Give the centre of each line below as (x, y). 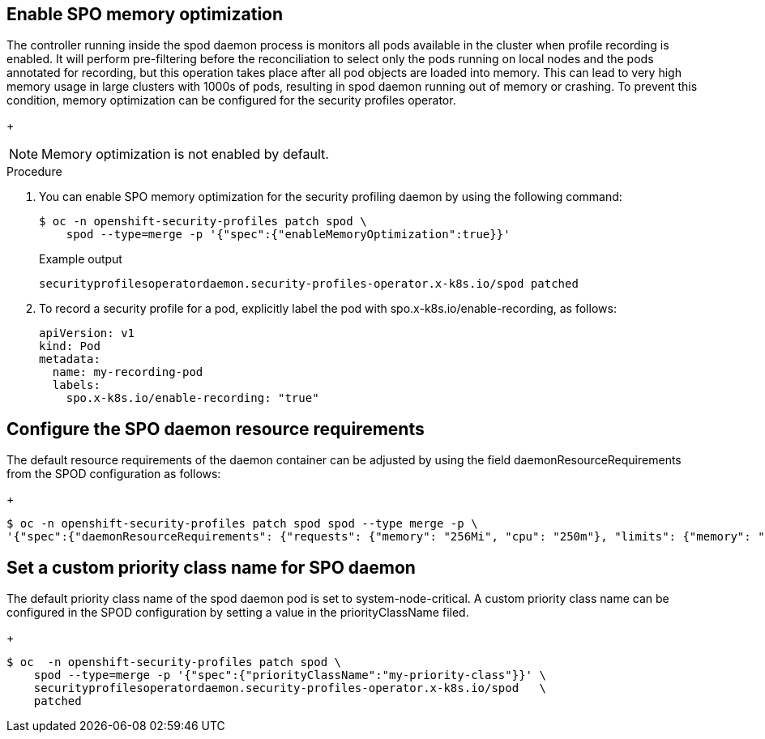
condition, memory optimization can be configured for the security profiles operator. (231, 100)
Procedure (34, 172)
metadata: (70, 359)
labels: (76, 385)
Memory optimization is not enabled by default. (185, 154)
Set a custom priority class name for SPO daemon (211, 567)
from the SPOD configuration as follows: (114, 474)
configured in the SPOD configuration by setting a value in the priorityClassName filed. (238, 613)
